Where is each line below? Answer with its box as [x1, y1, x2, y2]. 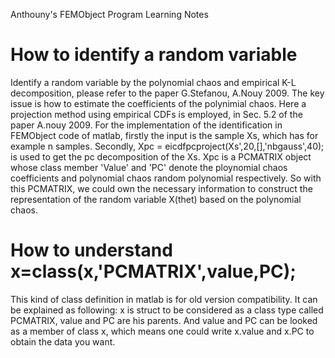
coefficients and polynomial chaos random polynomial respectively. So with [10, 172, 322, 184]
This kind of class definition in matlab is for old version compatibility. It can [10, 293, 318, 305]
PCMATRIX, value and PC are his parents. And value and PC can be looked [10, 314, 318, 326]
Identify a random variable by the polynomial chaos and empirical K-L [10, 76, 297, 88]
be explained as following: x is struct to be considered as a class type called [10, 304, 324, 316]
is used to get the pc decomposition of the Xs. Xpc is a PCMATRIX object [10, 150, 312, 163]
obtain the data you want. [10, 335, 116, 348]
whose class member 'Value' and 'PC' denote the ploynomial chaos [10, 161, 288, 173]
